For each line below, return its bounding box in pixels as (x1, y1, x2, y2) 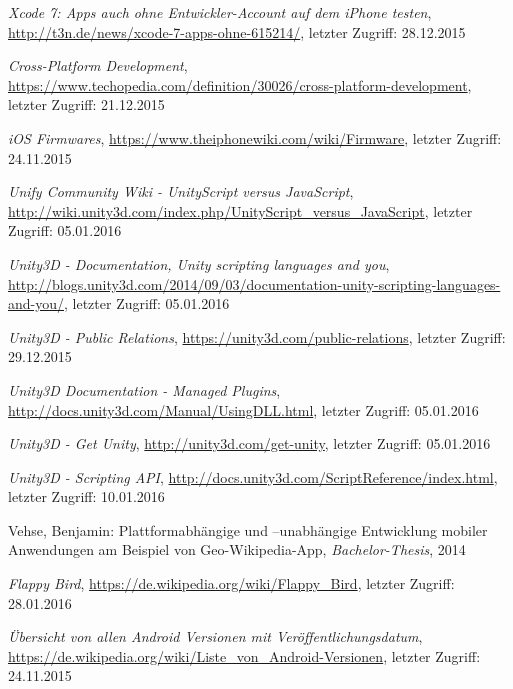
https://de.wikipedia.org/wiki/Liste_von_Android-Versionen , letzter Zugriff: (8, 645, 481, 666)
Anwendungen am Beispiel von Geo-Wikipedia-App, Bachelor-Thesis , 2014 (8, 539, 466, 560)
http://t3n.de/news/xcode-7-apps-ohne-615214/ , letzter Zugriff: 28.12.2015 (8, 21, 466, 42)
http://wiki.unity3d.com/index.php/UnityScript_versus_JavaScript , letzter (8, 200, 473, 221)
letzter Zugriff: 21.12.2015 (8, 94, 165, 115)
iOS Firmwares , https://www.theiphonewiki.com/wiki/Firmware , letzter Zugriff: (8, 127, 502, 148)
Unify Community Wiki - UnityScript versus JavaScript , (8, 181, 354, 202)
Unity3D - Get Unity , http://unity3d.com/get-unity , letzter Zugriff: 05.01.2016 (8, 433, 491, 454)
